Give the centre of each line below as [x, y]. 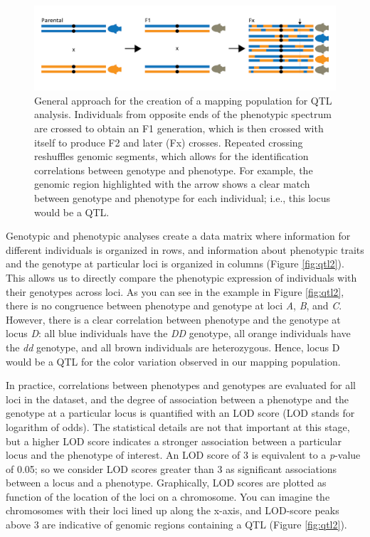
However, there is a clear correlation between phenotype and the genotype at [173, 319]
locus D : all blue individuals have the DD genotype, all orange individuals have [178, 333]
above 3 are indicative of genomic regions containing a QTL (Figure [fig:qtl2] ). [176, 525]
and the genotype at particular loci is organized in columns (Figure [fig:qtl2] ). [175, 264]
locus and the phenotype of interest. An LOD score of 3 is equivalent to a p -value [183, 455]
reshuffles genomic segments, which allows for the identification [171, 156]
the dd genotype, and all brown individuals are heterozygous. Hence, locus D [173, 347]
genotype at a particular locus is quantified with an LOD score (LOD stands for [180, 413]
